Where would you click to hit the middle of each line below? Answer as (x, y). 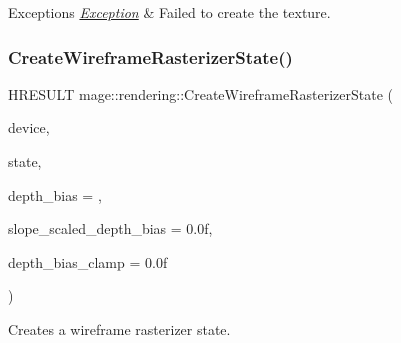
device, (29, 127)
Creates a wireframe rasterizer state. (119, 328)
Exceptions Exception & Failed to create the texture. (169, 12)
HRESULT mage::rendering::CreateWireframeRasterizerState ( (200, 93)
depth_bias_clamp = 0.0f (88, 261)
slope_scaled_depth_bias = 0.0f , (110, 228)
